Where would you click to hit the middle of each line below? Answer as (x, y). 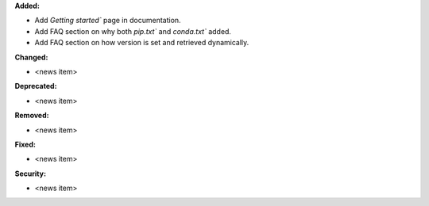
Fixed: (25, 144)
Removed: (32, 116)
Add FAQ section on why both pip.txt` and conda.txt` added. (133, 31)
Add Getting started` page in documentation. (108, 21)
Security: (31, 174)
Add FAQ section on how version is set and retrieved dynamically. (142, 43)
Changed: (31, 57)
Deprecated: (36, 86)
